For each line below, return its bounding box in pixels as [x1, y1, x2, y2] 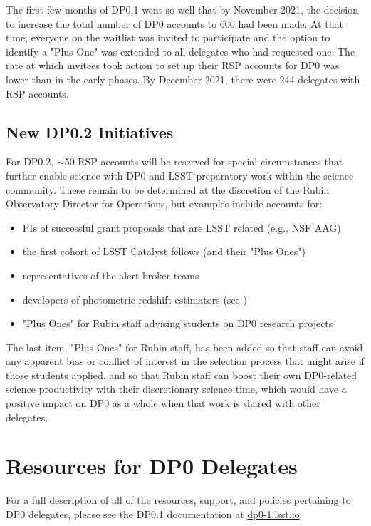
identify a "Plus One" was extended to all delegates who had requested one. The [6, 43, 355, 58]
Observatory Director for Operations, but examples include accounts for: [6, 196, 323, 211]
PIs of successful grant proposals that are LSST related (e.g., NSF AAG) [22, 220, 341, 234]
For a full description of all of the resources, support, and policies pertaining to [6, 493, 351, 507]
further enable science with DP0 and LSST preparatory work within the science [6, 167, 354, 182]
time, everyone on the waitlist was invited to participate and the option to [6, 30, 330, 45]
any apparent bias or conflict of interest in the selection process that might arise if [6, 354, 365, 368]
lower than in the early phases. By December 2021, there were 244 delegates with [6, 71, 360, 86]
